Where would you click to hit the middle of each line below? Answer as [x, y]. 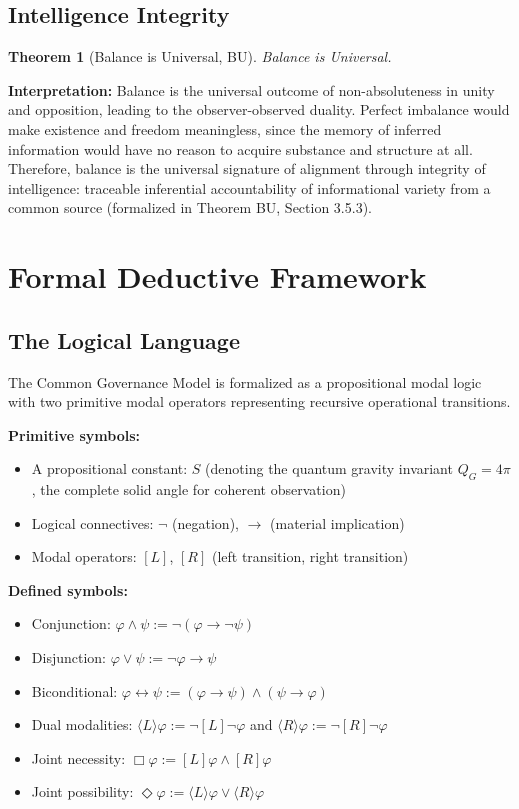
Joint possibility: [82, 791]
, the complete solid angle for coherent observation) [188, 489]
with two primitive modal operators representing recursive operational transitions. [259, 401]
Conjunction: [71, 623]
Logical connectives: [92, 522]
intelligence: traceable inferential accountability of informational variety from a [249, 187]
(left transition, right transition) [310, 556]
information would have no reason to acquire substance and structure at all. [240, 148]
